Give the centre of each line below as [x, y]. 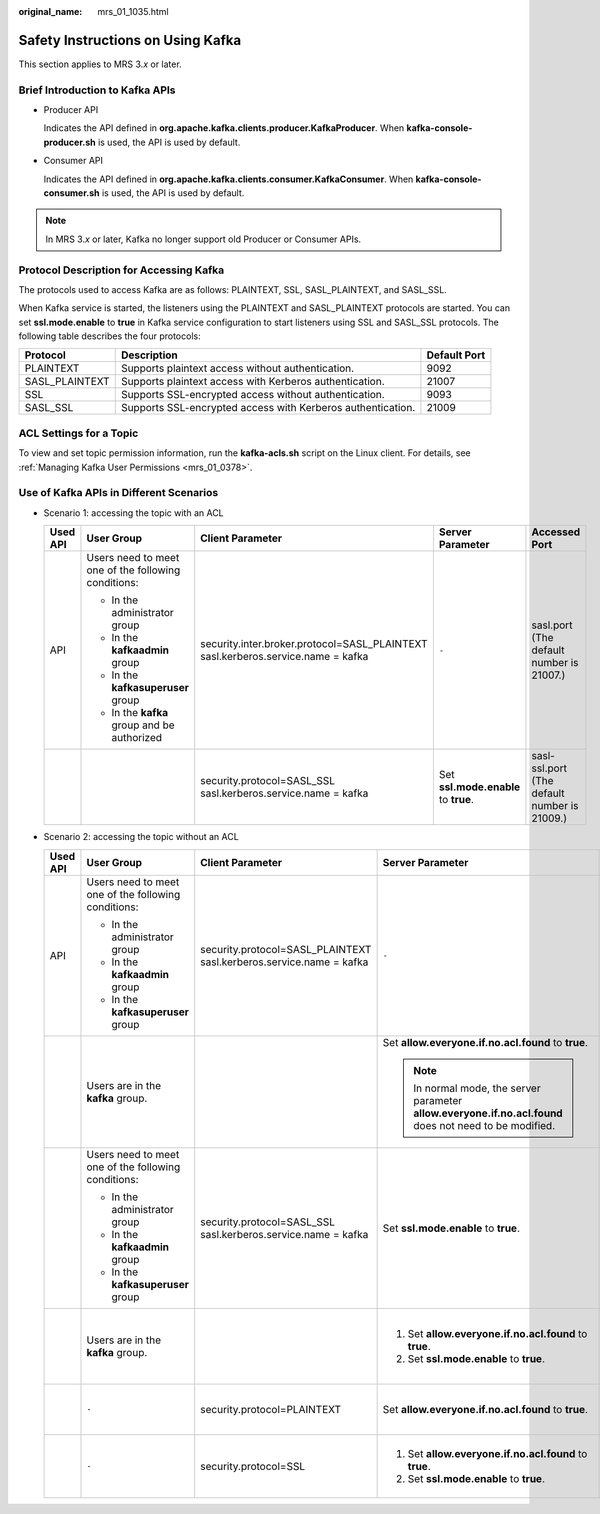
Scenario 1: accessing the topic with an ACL [133, 512]
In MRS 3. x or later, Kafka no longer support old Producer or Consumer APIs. [203, 239]
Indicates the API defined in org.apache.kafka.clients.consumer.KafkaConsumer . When [228, 179]
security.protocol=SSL [252, 1466]
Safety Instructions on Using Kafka [130, 40]
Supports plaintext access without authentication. [237, 368]
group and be [143, 725]
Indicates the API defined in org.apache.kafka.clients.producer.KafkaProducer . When [224, 128]
